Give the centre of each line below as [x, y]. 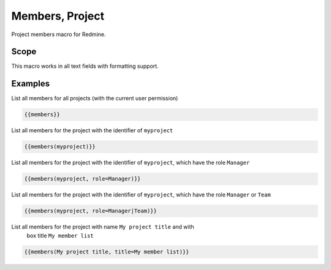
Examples [31, 84]
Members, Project [58, 16]
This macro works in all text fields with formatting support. [85, 66]
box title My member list [60, 235]
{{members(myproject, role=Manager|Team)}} [91, 211]
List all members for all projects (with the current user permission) [95, 99]
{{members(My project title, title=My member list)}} [107, 252]
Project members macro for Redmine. [59, 34]
